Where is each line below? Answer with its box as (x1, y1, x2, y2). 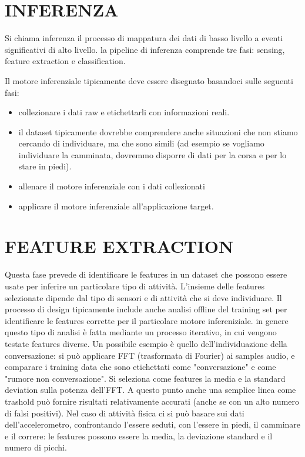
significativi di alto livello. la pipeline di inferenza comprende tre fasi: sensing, (5, 43, 285, 55)
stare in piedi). (18, 160, 72, 172)
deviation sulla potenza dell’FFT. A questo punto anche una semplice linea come (5, 383, 296, 396)
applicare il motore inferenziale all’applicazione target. (18, 199, 214, 212)
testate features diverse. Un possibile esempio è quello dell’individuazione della (5, 337, 287, 349)
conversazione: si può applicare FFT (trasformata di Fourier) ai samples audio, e (5, 349, 295, 361)
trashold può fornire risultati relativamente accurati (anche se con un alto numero (5, 395, 300, 407)
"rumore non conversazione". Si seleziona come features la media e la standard (5, 372, 286, 384)
